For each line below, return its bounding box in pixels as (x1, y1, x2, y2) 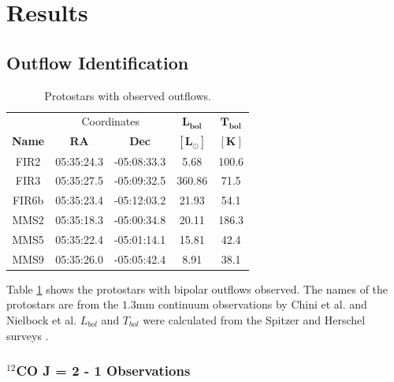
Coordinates (81, 113, 140, 129)
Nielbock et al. (6, 312, 77, 328)
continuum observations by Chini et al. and (158, 296, 367, 313)
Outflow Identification (6, 50, 189, 74)
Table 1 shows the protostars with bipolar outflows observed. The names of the (6, 280, 388, 297)
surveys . (6, 327, 49, 343)
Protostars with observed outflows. (44, 87, 211, 103)
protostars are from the (6, 296, 119, 313)
